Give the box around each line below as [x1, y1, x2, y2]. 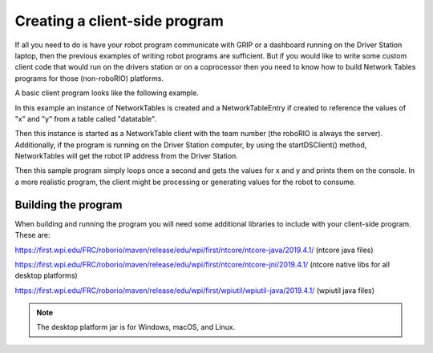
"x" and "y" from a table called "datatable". [14, 114, 156, 123]
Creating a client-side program [14, 12, 225, 30]
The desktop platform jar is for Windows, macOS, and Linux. [36, 323, 236, 332]
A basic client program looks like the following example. [14, 88, 200, 98]
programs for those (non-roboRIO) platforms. [14, 73, 164, 83]
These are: [14, 231, 51, 240]
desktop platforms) [14, 271, 78, 280]
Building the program [14, 198, 123, 211]
